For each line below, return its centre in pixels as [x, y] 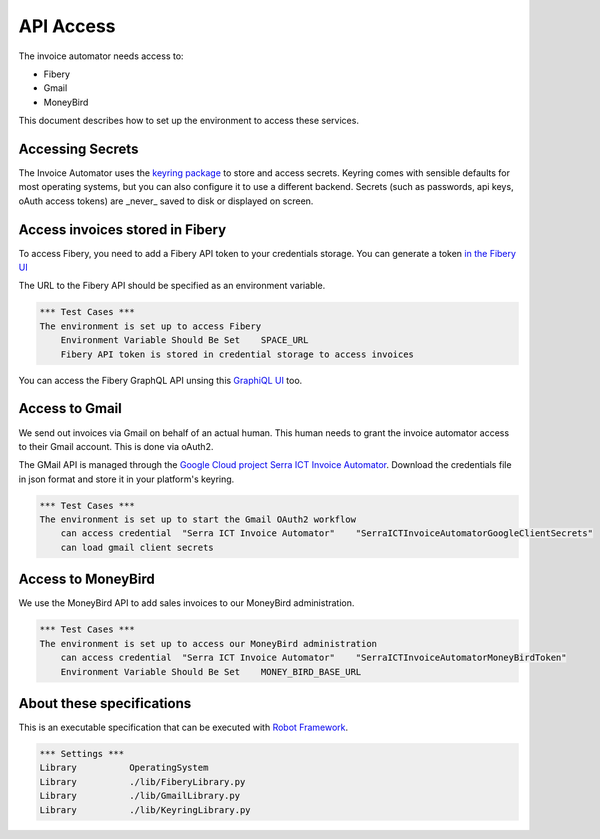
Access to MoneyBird [86, 579]
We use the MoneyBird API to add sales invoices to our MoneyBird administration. [186, 603]
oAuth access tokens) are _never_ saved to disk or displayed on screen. [166, 201]
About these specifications [105, 703]
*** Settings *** [82, 753]
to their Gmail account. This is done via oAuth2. [116, 446]
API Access [67, 26]
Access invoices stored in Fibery [122, 229]
